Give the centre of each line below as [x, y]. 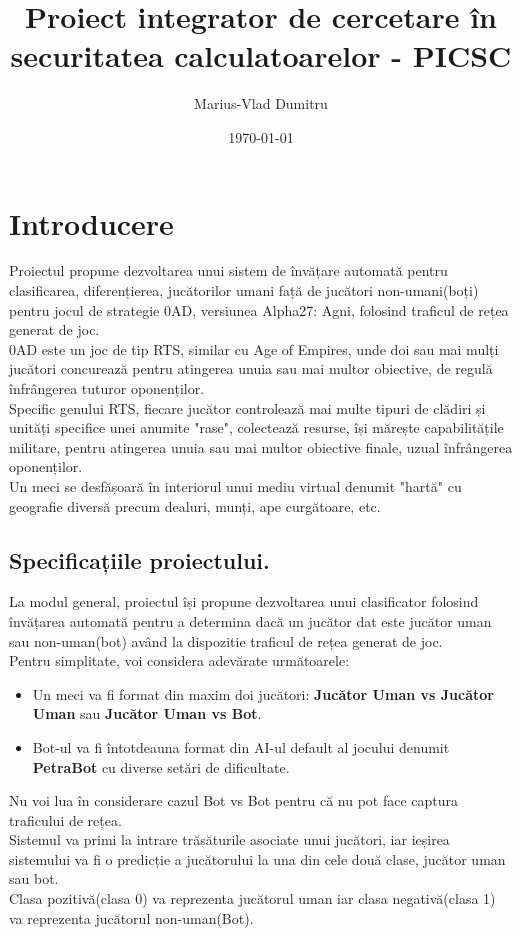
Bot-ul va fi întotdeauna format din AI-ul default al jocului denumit [241, 746]
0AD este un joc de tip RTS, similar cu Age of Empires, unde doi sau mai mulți [254, 348]
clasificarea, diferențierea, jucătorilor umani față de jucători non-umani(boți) [244, 290]
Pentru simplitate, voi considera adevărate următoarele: [179, 660]
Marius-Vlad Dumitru [261, 103]
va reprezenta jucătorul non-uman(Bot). [131, 917]
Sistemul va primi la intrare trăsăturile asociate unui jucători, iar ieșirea [229, 839]
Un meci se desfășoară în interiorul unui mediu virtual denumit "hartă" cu [235, 485]
